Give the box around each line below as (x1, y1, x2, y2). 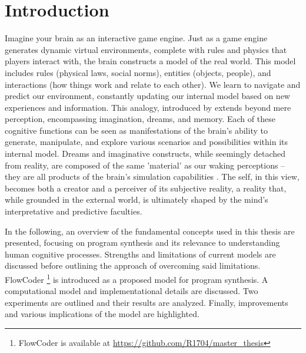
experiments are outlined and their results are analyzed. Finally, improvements (5, 296, 288, 308)
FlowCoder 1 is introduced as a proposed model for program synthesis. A (5, 272, 268, 285)
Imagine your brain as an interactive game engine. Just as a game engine (5, 32, 268, 44)
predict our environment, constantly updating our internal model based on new (5, 90, 290, 102)
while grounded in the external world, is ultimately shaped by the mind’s (5, 193, 268, 206)
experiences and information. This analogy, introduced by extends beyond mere (5, 101, 291, 113)
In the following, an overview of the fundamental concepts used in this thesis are (5, 225, 295, 237)
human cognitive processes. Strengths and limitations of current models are (5, 248, 276, 260)
